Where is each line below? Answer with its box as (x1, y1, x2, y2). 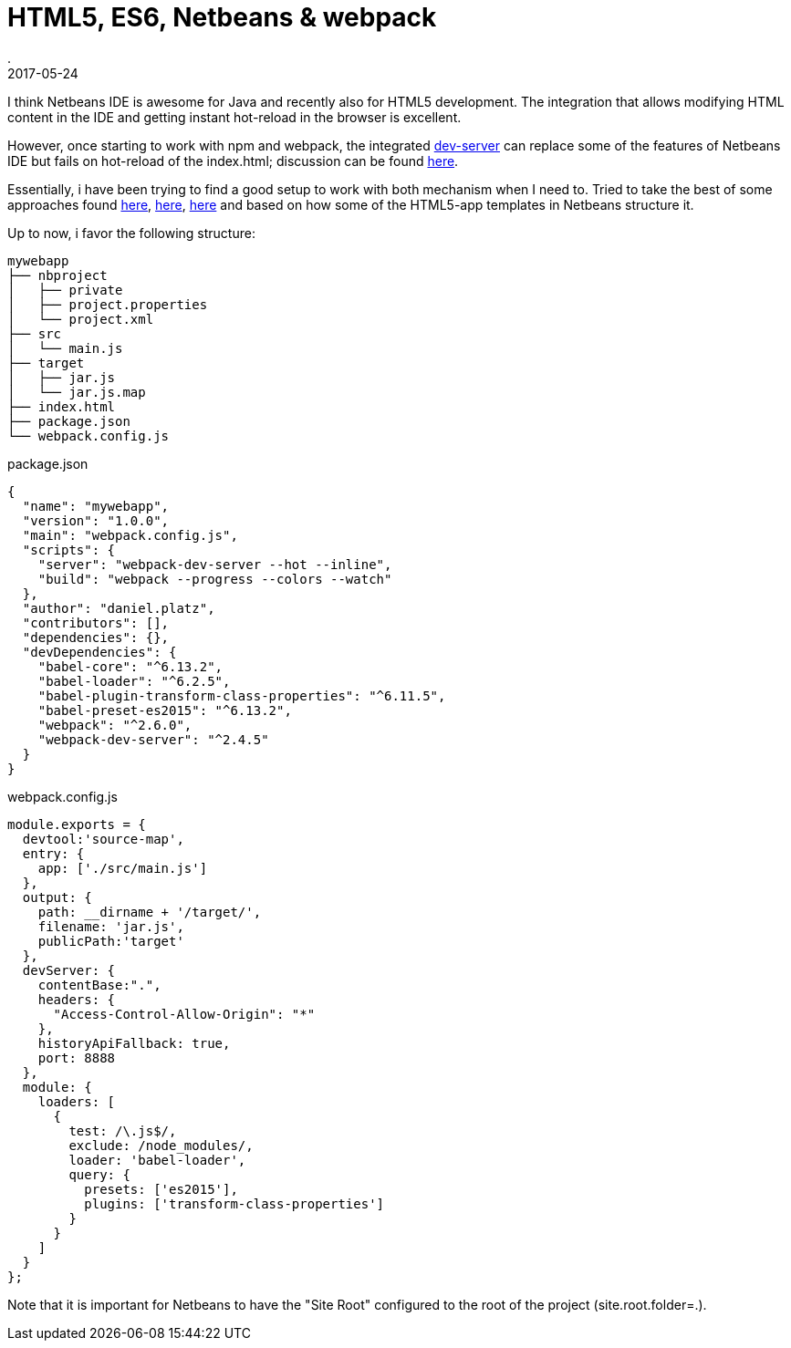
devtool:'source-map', (22, 831, 184, 846)
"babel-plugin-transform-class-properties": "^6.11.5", (37, 688, 446, 703)
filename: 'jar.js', (37, 918, 184, 934)
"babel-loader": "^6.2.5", (37, 673, 231, 689)
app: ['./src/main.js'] (37, 860, 208, 876)
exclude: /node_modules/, (68, 1137, 254, 1153)
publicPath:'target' (37, 933, 184, 949)
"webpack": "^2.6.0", (37, 717, 193, 732)
